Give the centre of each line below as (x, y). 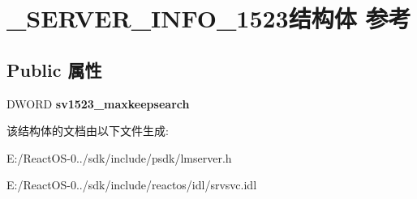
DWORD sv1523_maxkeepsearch (98, 103)
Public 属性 (54, 69)
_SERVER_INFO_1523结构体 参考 (209, 18)
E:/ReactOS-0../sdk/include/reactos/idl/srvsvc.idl (132, 185)
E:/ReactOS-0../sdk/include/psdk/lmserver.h (119, 157)
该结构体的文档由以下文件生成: (88, 131)
